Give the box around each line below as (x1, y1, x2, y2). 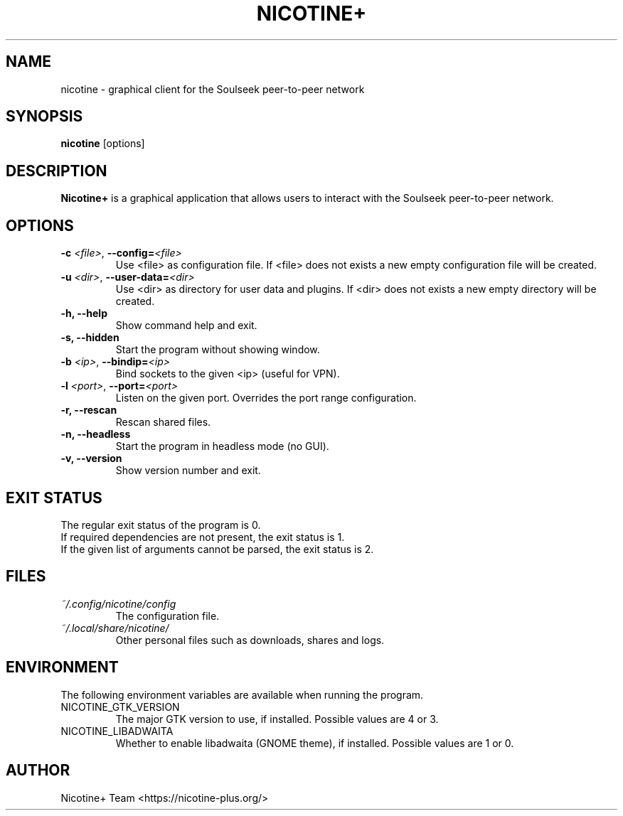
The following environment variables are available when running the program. (60, 688, 424, 701)
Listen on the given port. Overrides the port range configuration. (115, 392, 417, 404)
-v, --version (60, 452, 122, 465)
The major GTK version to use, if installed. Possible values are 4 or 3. (115, 712, 439, 725)
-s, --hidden (60, 331, 119, 344)
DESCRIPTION (6, 161, 107, 180)
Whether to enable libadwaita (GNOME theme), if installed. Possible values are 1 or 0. (115, 736, 514, 749)
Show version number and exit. (115, 464, 261, 477)
